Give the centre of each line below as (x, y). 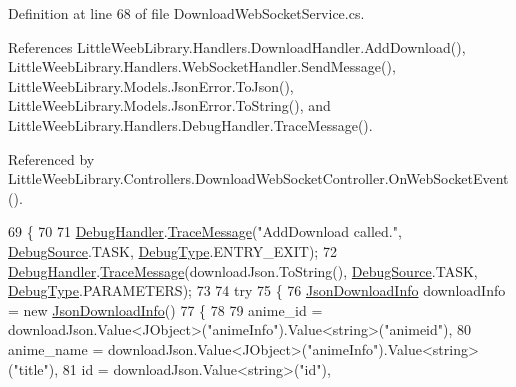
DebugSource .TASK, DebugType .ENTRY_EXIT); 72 (172, 250)
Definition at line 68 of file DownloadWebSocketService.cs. (186, 13)
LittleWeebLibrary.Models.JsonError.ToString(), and (169, 105)
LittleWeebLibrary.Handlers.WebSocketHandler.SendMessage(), (202, 66)
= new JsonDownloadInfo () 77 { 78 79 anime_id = (165, 309)
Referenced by (51, 158)
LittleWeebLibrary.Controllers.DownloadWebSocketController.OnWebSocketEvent (258, 178)
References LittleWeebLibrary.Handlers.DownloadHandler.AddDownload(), (237, 46)
